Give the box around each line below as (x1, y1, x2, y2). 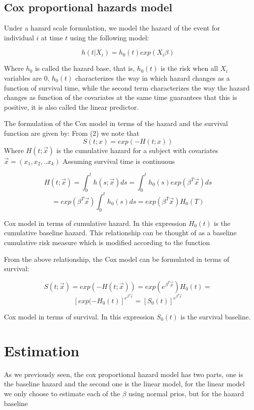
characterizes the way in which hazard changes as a (75, 72, 230, 83)
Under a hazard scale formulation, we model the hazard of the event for (4, 23, 220, 33)
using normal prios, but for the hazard (128, 388, 244, 398)
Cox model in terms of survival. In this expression (4, 312, 155, 321)
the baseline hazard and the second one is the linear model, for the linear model (4, 378, 245, 389)
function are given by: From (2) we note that (4, 127, 139, 138)
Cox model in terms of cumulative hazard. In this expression (4, 218, 187, 228)
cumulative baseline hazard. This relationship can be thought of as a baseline (4, 227, 237, 238)
